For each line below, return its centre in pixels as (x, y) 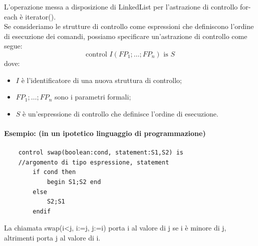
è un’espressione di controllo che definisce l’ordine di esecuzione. (120, 113)
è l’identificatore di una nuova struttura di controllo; (101, 80)
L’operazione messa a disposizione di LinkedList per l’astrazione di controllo (121, 6)
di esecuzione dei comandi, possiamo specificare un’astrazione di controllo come (126, 36)
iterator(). (41, 16)
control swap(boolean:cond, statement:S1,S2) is (101, 153)
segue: (13, 46)
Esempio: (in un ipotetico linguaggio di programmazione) (105, 133)
